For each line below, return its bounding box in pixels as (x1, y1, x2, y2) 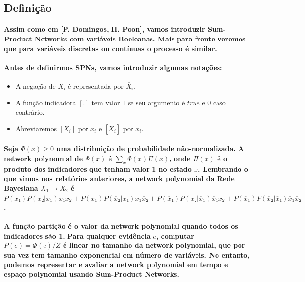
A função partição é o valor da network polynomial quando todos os (4, 221, 238, 231)
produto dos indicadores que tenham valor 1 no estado (4, 163, 192, 174)
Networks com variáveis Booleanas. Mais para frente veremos (34, 33, 246, 43)
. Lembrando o (198, 163, 248, 174)
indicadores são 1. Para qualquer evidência (4, 230, 151, 241)
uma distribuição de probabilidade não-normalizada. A (56, 143, 244, 154)
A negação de (15, 81, 56, 91)
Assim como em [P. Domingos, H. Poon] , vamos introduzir (4, 24, 205, 34)
